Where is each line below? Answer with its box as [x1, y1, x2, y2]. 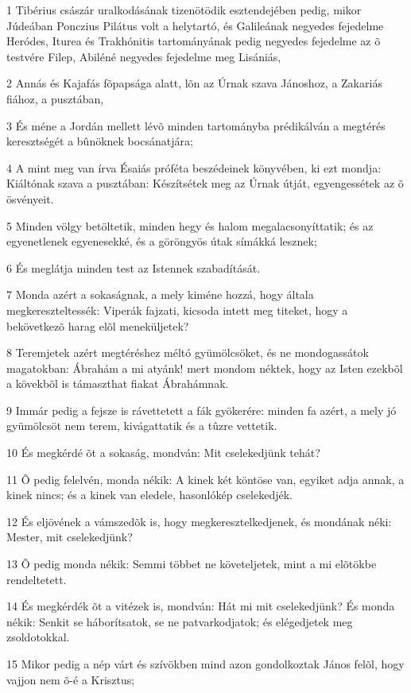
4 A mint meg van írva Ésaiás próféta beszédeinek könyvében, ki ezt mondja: [6, 159, 382, 176]
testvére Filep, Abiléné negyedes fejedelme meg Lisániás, [6, 48, 281, 64]
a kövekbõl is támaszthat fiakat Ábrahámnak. [6, 375, 229, 392]
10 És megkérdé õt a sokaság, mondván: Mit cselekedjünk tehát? [6, 444, 320, 461]
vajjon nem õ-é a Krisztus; [6, 671, 135, 687]
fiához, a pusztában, [6, 90, 104, 106]
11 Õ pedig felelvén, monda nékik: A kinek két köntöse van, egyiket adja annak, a [6, 470, 405, 487]
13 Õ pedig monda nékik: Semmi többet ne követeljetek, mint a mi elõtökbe [6, 556, 377, 572]
